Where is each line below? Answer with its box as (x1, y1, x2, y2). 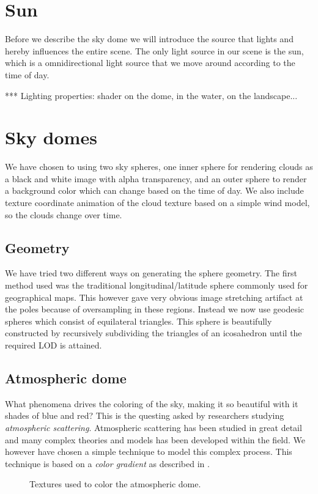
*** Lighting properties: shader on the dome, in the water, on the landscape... (5, 89, 298, 101)
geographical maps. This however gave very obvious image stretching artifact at (5, 290, 303, 303)
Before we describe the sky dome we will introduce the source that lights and (5, 32, 294, 45)
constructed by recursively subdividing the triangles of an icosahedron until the (5, 326, 302, 339)
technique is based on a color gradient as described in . (5, 457, 210, 470)
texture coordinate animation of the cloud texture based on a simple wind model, (5, 196, 310, 208)
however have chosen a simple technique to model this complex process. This (5, 445, 292, 458)
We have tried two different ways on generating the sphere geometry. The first (5, 267, 297, 279)
